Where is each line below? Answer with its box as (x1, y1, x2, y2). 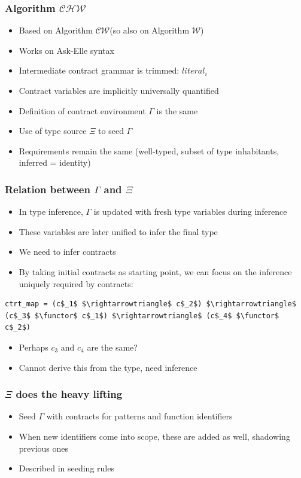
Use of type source (19, 124, 87, 137)
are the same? (87, 340, 138, 353)
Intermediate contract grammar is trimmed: (19, 64, 180, 77)
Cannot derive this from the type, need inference (19, 361, 197, 373)
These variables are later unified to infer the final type (19, 225, 218, 238)
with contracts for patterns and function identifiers (46, 410, 233, 422)
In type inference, (19, 205, 83, 218)
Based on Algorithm (19, 24, 93, 36)
